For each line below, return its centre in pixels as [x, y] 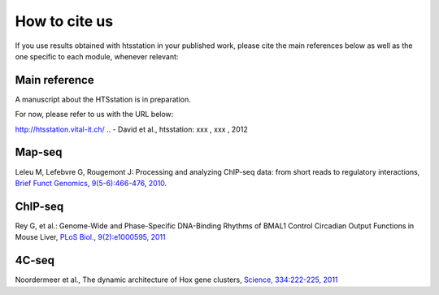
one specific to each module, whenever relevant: [97, 56]
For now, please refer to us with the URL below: [94, 115]
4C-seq [35, 260]
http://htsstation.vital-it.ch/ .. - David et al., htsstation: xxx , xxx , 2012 [131, 129]
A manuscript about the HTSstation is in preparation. [103, 99]
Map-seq [39, 152]
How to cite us [64, 21]
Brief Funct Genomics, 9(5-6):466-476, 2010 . [91, 183]
